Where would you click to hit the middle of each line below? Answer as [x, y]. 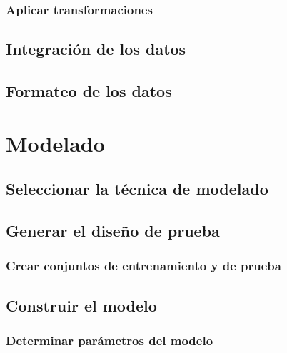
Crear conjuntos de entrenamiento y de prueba [143, 266]
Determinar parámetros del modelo [110, 340]
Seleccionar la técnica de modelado [137, 189]
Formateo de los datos [89, 91]
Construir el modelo [81, 305]
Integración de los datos [96, 49]
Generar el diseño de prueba [113, 230]
